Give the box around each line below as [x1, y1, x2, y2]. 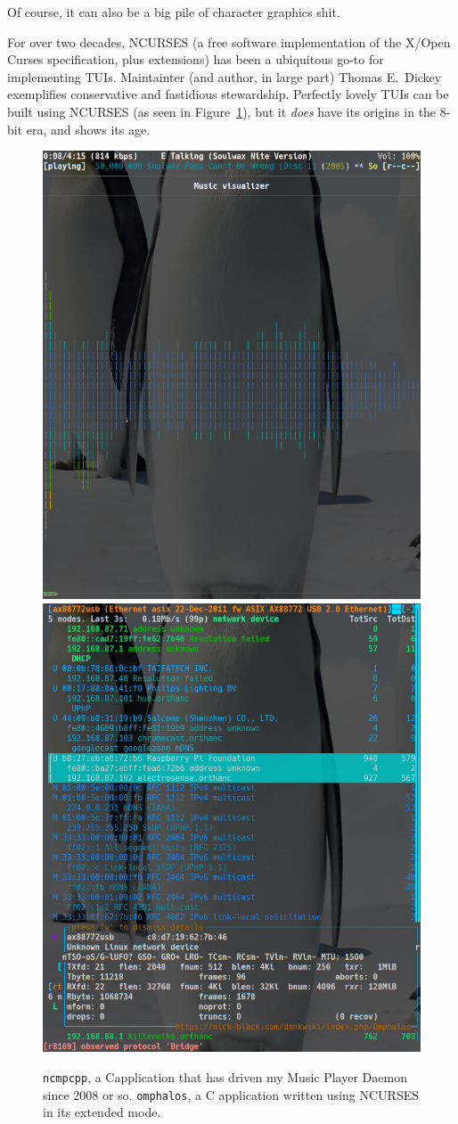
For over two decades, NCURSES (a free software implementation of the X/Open [7, 32, 451, 51]
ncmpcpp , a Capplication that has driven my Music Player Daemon [43, 1067, 407, 1086]
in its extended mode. [43, 1103, 161, 1121]
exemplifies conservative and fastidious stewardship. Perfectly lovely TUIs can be [7, 85, 449, 103]
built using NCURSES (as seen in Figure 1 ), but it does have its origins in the [7, 102, 437, 120]
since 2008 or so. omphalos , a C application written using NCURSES [43, 1085, 419, 1103]
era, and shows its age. [26, 119, 151, 138]
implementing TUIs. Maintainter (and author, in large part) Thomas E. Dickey [7, 67, 442, 86]
